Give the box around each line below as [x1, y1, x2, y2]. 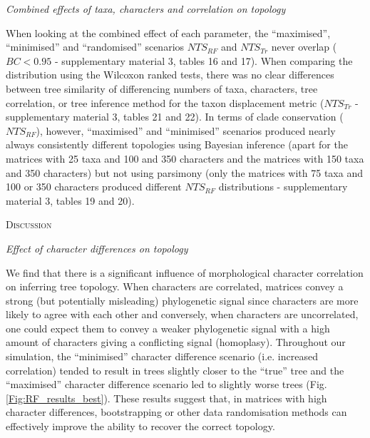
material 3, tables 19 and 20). [6, 193, 135, 208]
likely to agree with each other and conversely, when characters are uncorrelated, [6, 307, 359, 322]
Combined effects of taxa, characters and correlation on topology [6, 1, 286, 16]
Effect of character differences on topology [6, 240, 188, 255]
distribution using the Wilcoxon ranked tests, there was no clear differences [6, 67, 334, 82]
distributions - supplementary [218, 179, 348, 194]
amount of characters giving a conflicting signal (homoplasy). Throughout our [6, 335, 346, 350]
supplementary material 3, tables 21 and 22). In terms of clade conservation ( [6, 109, 344, 124]
